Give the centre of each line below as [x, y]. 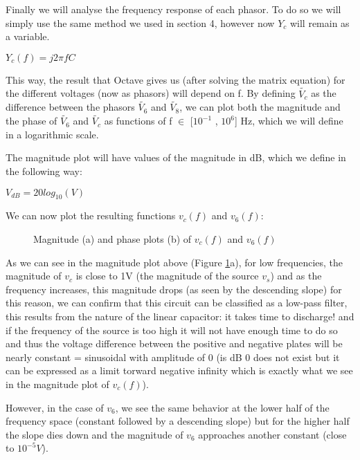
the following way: [44, 171]
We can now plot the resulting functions [91, 215]
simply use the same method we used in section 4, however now [140, 22]
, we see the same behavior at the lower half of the [222, 407]
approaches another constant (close [272, 434]
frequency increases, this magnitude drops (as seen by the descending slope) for [174, 289]
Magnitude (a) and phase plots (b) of [112, 238]
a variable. [28, 36]
